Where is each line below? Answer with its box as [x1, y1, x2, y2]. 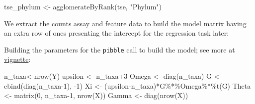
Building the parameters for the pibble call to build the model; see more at [4, 44, 235, 54]
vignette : [4, 54, 31, 64]
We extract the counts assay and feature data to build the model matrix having [4, 18, 247, 28]
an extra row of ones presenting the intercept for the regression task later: [4, 28, 229, 38]
